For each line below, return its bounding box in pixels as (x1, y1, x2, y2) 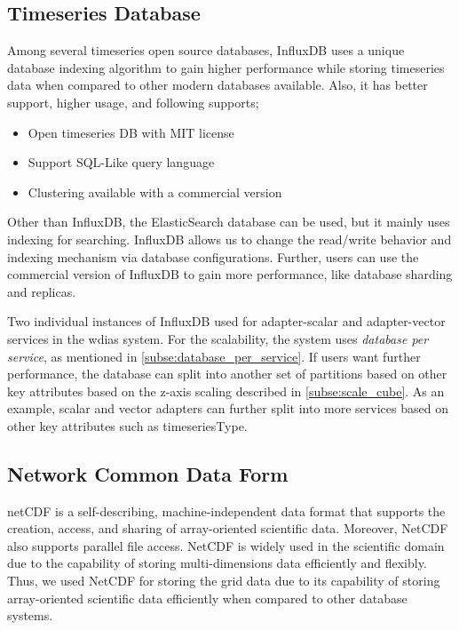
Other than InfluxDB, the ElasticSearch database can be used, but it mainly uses (7, 212, 450, 231)
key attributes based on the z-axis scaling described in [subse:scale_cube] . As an (7, 381, 445, 400)
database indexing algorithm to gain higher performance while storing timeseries (7, 58, 445, 76)
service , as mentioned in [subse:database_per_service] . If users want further (7, 347, 421, 365)
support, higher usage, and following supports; (7, 92, 259, 111)
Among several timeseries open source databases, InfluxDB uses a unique (7, 41, 405, 60)
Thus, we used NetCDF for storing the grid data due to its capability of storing (7, 571, 440, 590)
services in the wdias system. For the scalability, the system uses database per (7, 329, 429, 347)
